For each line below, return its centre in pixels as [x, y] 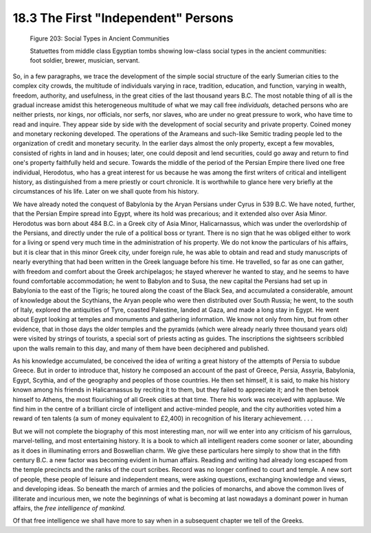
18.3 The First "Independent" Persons [123, 18]
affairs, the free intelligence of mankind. [69, 508]
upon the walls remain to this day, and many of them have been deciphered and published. [141, 348]
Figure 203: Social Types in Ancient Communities [100, 38]
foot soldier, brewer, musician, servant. [85, 60]
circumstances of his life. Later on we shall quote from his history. [106, 192]
